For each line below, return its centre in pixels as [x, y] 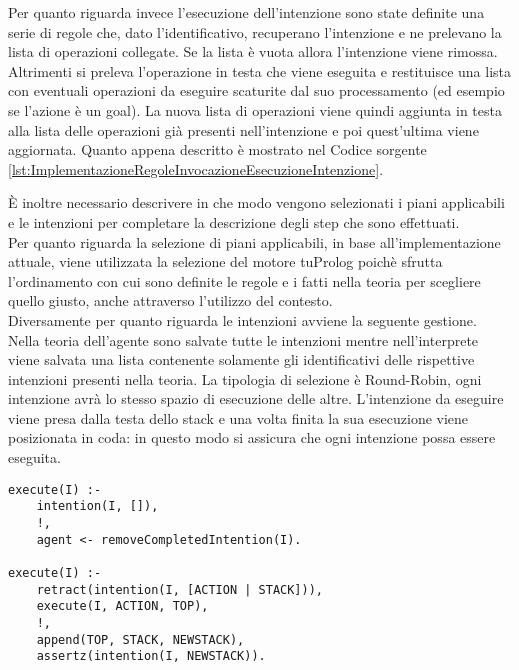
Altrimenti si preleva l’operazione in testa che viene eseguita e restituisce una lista [260, 70]
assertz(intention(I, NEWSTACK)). [151, 656]
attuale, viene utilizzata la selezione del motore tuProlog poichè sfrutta [225, 261]
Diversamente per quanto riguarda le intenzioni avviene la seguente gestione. [242, 319]
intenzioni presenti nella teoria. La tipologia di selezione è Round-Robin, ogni [245, 378]
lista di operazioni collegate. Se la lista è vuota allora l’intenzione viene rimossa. [253, 51]
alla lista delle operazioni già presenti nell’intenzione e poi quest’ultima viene [243, 129]
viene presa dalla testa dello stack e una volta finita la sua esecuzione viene [238, 417]
